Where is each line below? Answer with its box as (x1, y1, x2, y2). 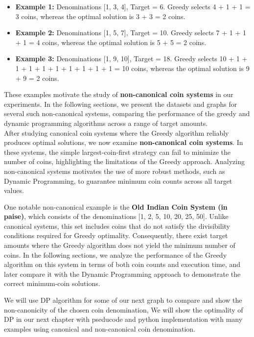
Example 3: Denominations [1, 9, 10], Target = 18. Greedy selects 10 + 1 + (15, 53, 248, 64)
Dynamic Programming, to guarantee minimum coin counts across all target (4, 175, 232, 186)
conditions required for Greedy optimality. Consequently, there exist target (4, 230, 228, 241)
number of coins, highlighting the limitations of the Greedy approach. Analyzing (4, 156, 245, 167)
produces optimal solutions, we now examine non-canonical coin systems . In (4, 137, 243, 147)
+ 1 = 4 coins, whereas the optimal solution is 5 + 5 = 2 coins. (15, 37, 207, 47)
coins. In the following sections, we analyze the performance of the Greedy (4, 249, 227, 260)
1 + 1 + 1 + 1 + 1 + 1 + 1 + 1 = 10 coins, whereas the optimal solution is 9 (15, 63, 250, 73)
